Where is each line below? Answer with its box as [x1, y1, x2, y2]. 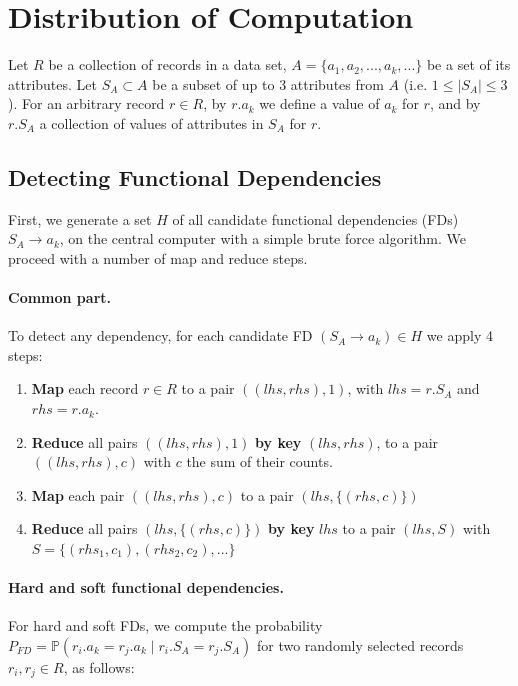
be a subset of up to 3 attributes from [152, 73, 384, 94]
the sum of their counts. [186, 451, 333, 472]
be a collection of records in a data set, [48, 54, 287, 75]
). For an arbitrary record [8, 93, 165, 114]
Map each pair [31, 484, 125, 505]
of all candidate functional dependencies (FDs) [172, 208, 459, 229]
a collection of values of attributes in [39, 112, 264, 133]
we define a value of [259, 93, 380, 114]
